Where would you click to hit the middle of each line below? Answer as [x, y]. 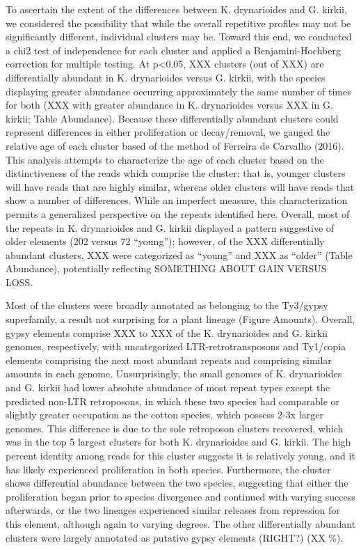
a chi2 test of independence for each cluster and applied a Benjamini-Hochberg [173, 50]
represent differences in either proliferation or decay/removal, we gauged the [168, 132]
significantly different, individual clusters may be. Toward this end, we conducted [179, 37]
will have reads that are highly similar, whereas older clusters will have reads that [180, 186]
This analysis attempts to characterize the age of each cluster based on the [165, 159]
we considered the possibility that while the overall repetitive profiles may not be [178, 23]
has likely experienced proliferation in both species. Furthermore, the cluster [168, 469]
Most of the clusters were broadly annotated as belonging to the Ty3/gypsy [167, 305]
